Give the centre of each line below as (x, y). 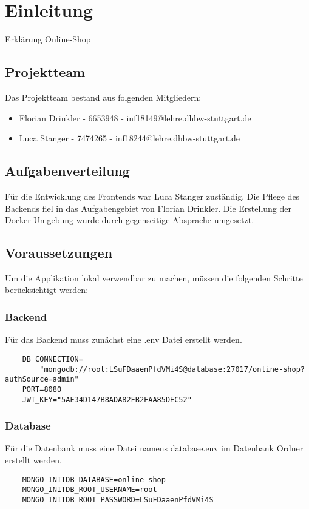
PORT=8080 (42, 389)
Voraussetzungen (59, 253)
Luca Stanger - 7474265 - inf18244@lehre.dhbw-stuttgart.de (130, 138)
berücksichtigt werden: (47, 290)
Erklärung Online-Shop (48, 39)
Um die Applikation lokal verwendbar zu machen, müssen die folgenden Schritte (154, 278)
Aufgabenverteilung (67, 171)
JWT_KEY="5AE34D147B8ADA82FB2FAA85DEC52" (107, 399)
